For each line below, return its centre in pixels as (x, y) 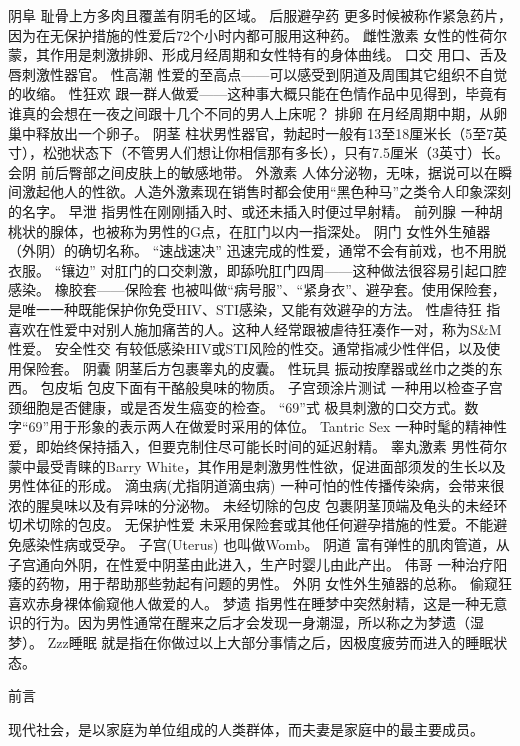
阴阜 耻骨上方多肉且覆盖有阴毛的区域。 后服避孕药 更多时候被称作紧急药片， (260, 15)
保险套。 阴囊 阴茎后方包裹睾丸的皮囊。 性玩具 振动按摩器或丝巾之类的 (255, 367)
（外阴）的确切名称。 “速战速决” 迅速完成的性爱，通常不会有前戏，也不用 (250, 250)
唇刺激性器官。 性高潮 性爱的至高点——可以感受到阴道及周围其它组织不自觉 (258, 73)
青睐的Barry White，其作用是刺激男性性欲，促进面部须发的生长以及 (284, 465)
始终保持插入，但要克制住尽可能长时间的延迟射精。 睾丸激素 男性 (264, 446)
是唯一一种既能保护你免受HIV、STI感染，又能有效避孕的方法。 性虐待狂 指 (254, 308)
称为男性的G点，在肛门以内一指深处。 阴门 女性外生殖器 (305, 230)
